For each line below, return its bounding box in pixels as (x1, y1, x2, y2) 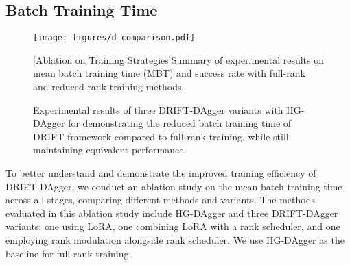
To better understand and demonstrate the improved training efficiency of (5, 166, 316, 180)
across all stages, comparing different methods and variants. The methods (5, 192, 315, 207)
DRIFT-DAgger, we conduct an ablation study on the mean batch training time (5, 179, 342, 193)
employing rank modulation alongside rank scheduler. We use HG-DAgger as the (5, 232, 345, 247)
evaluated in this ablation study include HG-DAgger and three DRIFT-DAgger (5, 205, 338, 220)
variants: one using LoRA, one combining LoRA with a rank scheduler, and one (5, 219, 340, 234)
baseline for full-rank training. (5, 246, 132, 260)
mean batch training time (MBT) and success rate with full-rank (33, 66, 305, 80)
